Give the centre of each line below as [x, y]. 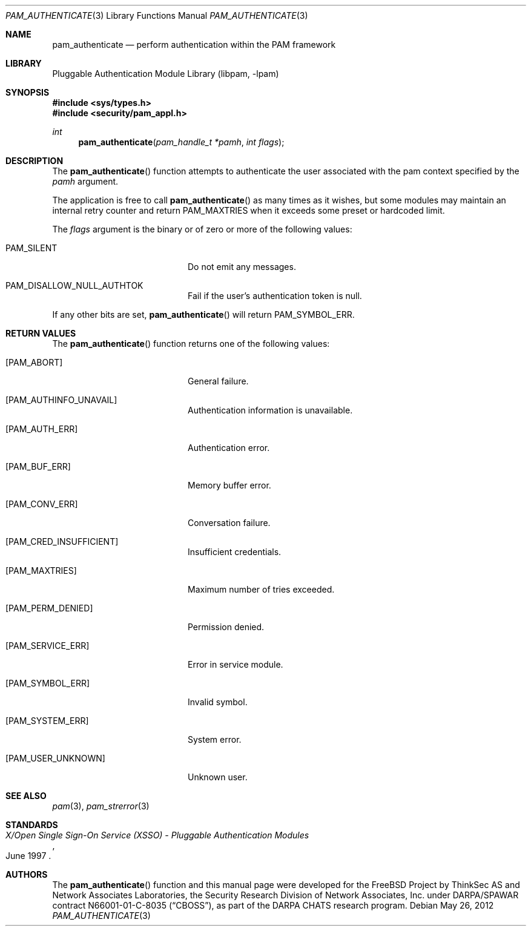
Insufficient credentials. [235, 552]
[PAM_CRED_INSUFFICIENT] [62, 541]
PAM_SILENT [31, 248]
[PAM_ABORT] [34, 362]
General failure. [218, 381]
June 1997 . [28, 856]
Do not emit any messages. [242, 267]
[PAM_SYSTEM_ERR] [47, 721]
